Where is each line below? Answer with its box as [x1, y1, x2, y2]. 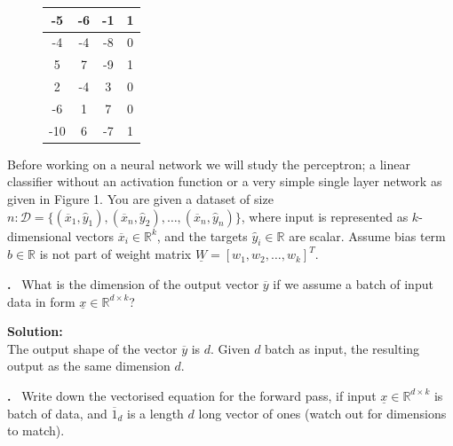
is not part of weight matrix [39, 245, 192, 263]
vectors [75, 226, 114, 245]
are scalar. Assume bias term [289, 226, 446, 245]
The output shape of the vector [7, 339, 178, 357]
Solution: [7, 322, 63, 340]
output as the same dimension [7, 356, 171, 375]
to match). [7, 421, 65, 440]
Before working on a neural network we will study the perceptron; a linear [7, 154, 410, 173]
